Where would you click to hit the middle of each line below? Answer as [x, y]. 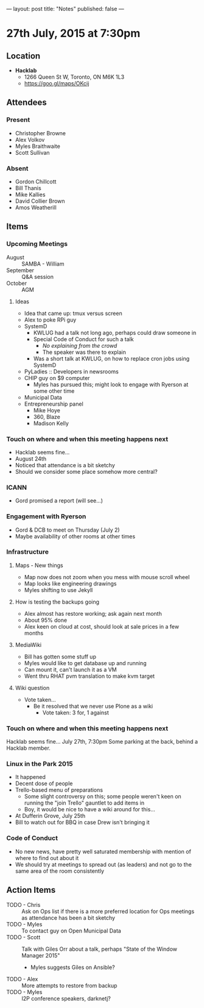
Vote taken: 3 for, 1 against [76, 713]
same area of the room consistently [60, 871]
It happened [30, 777]
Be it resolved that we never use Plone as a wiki [93, 706]
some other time [54, 391]
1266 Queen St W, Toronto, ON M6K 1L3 [74, 77]
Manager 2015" [41, 955]
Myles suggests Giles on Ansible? [72, 967]
